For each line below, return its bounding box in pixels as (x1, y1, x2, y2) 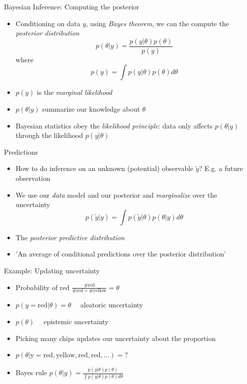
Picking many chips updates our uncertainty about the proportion (15, 333, 216, 343)
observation (15, 173, 50, 183)
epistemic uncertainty (43, 316, 109, 326)
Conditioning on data (15, 18, 81, 28)
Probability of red (15, 282, 70, 292)
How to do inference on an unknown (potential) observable (15, 163, 194, 173)
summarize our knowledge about (42, 104, 140, 114)
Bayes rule (15, 367, 47, 378)
